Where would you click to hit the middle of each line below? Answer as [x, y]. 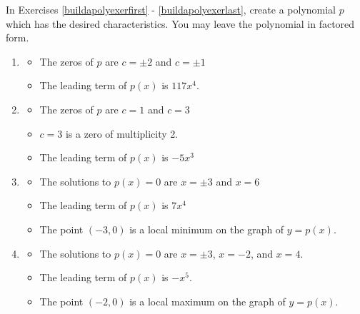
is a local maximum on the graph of [207, 301]
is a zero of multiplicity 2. [122, 133]
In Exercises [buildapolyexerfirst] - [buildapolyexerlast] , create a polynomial [171, 9]
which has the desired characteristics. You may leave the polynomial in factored [180, 23]
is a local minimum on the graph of [207, 229]
